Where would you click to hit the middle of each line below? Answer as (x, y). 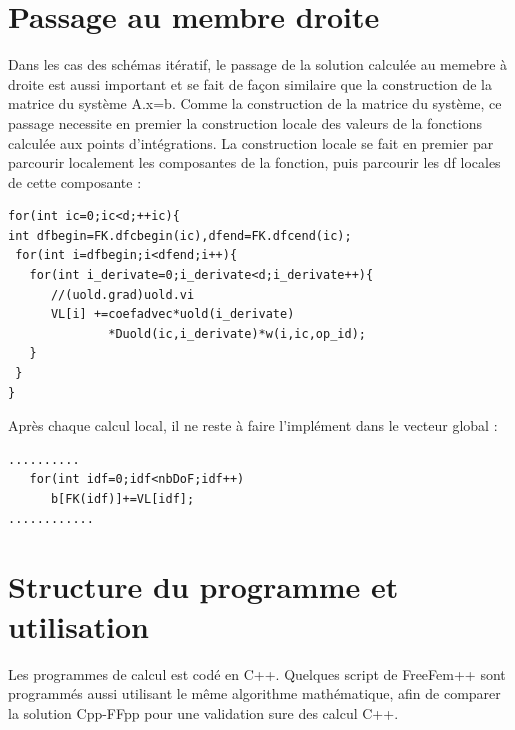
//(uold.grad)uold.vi (122, 294)
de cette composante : (75, 181)
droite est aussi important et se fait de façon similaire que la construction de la (250, 83)
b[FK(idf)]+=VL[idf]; (122, 499)
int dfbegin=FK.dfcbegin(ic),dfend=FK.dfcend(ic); (180, 235)
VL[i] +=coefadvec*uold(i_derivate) (172, 314)
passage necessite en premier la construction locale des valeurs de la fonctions (245, 122)
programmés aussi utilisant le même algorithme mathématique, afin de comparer (254, 693)
